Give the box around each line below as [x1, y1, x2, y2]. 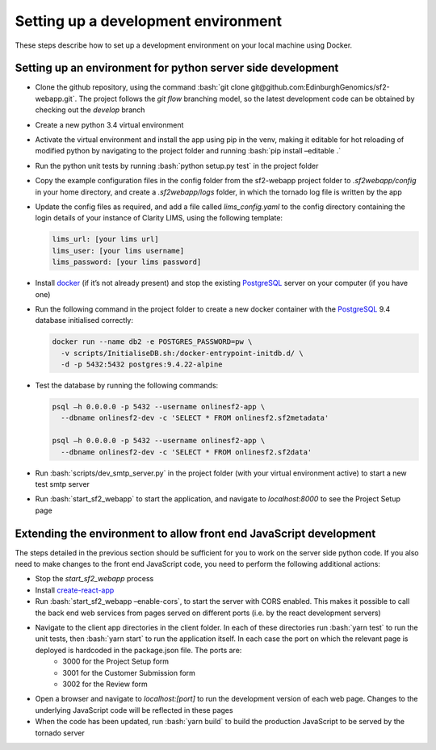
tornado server [35, 727, 85, 738]
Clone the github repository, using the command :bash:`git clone [35, 82, 249, 92]
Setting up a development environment [15, 12, 283, 30]
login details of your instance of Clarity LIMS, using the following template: [35, 213, 283, 223]
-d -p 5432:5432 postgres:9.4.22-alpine [61, 360, 223, 369]
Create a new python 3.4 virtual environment [35, 119, 184, 129]
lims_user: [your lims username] [52, 246, 185, 255]
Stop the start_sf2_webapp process [35, 574, 154, 584]
